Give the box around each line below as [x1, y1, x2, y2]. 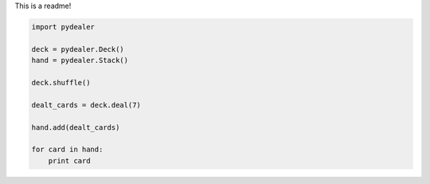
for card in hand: [31, 145, 104, 155]
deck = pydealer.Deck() [31, 45, 125, 53]
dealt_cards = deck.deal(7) [31, 100, 141, 109]
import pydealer [31, 22, 96, 31]
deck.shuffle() [31, 78, 91, 87]
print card [48, 156, 91, 165]
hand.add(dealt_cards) [31, 123, 120, 131]
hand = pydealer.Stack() [31, 56, 129, 65]
